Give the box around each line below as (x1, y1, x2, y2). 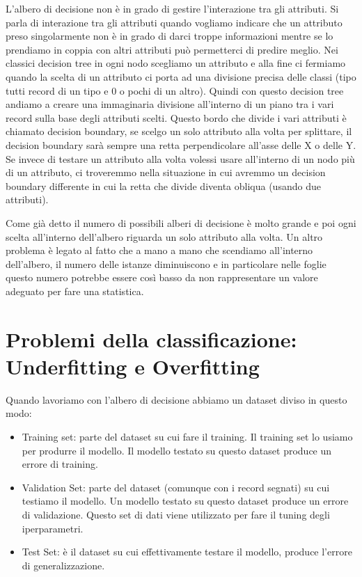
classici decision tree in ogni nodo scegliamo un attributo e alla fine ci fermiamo (6, 56, 346, 70)
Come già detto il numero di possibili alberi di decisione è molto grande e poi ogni (6, 215, 356, 230)
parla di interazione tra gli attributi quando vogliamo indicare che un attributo (6, 15, 343, 29)
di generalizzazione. (22, 558, 105, 572)
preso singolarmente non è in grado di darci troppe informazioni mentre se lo (6, 29, 333, 43)
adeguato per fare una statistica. (6, 283, 144, 298)
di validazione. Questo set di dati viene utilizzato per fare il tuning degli (22, 507, 330, 521)
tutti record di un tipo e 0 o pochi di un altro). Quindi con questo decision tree (6, 83, 344, 97)
